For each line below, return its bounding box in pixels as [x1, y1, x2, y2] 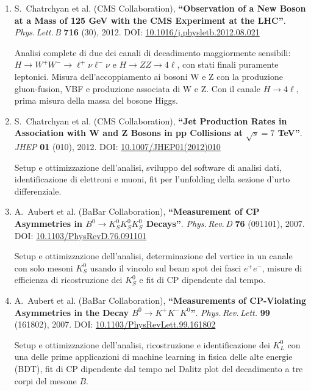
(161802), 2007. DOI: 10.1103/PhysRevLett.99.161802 [14, 318, 216, 331]
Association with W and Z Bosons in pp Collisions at [14, 126, 243, 139]
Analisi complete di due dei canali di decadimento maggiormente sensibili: [14, 46, 291, 59]
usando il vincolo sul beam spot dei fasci [90, 261, 241, 274]
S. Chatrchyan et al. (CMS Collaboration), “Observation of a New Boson [14, 2, 306, 14]
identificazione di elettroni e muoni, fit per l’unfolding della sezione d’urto [14, 173, 290, 185]
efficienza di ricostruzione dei [14, 273, 123, 286]
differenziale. [14, 184, 62, 197]
